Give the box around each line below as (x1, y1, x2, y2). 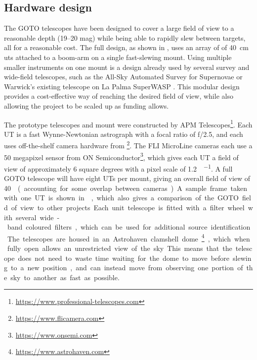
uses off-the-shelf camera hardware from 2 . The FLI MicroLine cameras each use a (4, 139, 253, 151)
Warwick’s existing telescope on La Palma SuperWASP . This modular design (4, 81, 240, 91)
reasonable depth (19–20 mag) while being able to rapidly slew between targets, (4, 32, 246, 43)
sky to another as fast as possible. (10, 272, 120, 282)
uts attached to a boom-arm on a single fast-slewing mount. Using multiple (4, 52, 232, 62)
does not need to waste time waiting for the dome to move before (18, 252, 230, 263)
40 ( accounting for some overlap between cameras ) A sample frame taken (4, 182, 247, 193)
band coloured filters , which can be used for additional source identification (7, 222, 251, 232)
